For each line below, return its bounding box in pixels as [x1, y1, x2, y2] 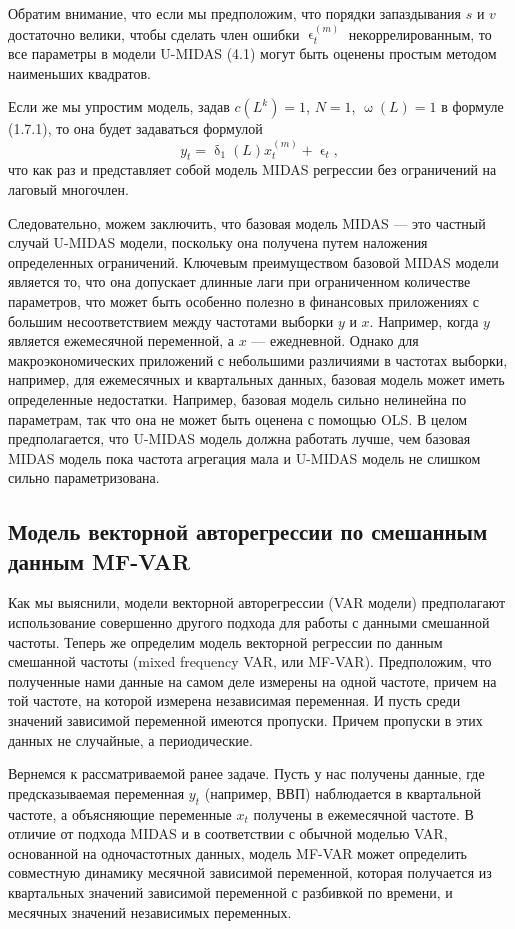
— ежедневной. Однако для [251, 330, 419, 351]
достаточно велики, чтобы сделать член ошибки [8, 23, 300, 44]
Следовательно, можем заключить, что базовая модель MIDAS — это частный [8, 212, 486, 233]
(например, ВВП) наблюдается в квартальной [204, 782, 482, 803]
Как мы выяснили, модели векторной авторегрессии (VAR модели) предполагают [8, 592, 506, 613]
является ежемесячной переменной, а [8, 330, 235, 351]
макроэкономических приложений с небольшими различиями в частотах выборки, [8, 349, 508, 370]
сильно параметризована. [8, 467, 160, 488]
